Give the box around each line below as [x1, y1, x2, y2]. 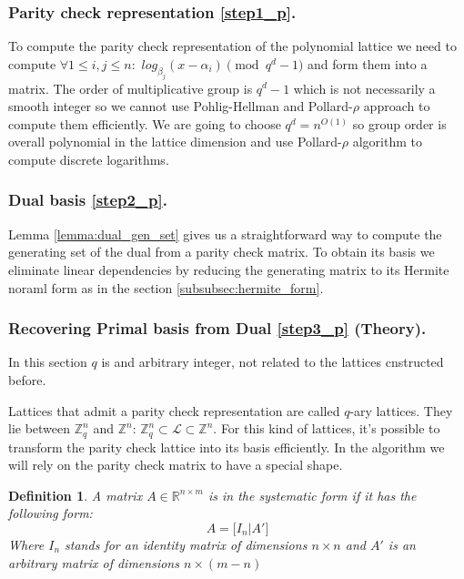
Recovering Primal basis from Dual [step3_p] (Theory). [8, 317, 427, 340]
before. [8, 370, 46, 389]
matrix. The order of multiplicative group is [8, 78, 253, 97]
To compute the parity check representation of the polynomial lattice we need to [8, 36, 457, 56]
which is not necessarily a [293, 78, 436, 97]
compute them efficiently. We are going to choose [8, 114, 281, 133]
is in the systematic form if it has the [207, 485, 417, 504]
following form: [8, 503, 93, 523]
